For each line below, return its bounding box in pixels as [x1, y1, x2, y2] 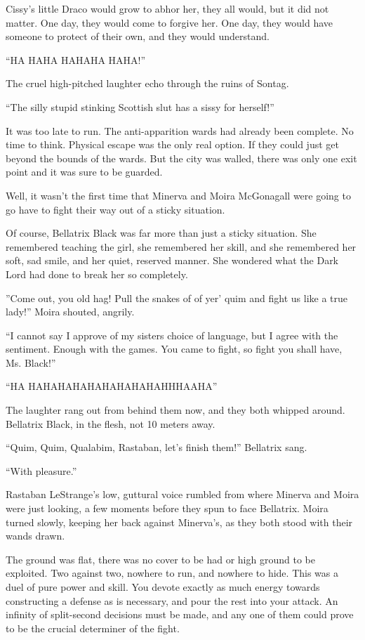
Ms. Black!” [6, 355, 56, 370]
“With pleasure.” [6, 463, 77, 478]
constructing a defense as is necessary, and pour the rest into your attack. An [6, 593, 338, 608]
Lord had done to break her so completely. [6, 266, 188, 281]
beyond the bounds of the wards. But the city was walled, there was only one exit [6, 150, 357, 165]
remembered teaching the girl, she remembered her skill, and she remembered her [6, 239, 357, 254]
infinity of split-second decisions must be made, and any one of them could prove [6, 607, 354, 622]
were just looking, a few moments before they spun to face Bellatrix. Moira [6, 501, 328, 516]
